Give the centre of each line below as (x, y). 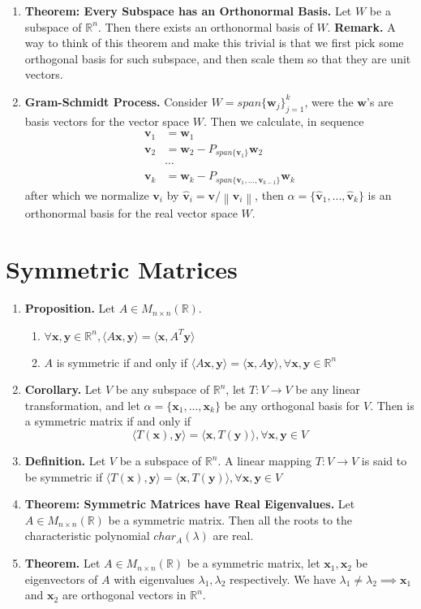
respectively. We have (283, 579)
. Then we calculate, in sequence (284, 121)
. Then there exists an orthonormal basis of (205, 26)
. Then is (392, 405)
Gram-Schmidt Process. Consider (116, 101)
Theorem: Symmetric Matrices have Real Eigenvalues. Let (190, 504)
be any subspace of (163, 389)
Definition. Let (65, 461)
